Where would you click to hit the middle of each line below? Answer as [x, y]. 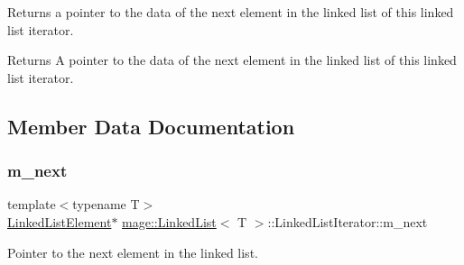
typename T [106, 204]
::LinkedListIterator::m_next [348, 221]
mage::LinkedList [169, 221]
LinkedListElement [60, 221]
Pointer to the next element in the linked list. [133, 252]
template [32, 204]
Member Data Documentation [151, 126]
